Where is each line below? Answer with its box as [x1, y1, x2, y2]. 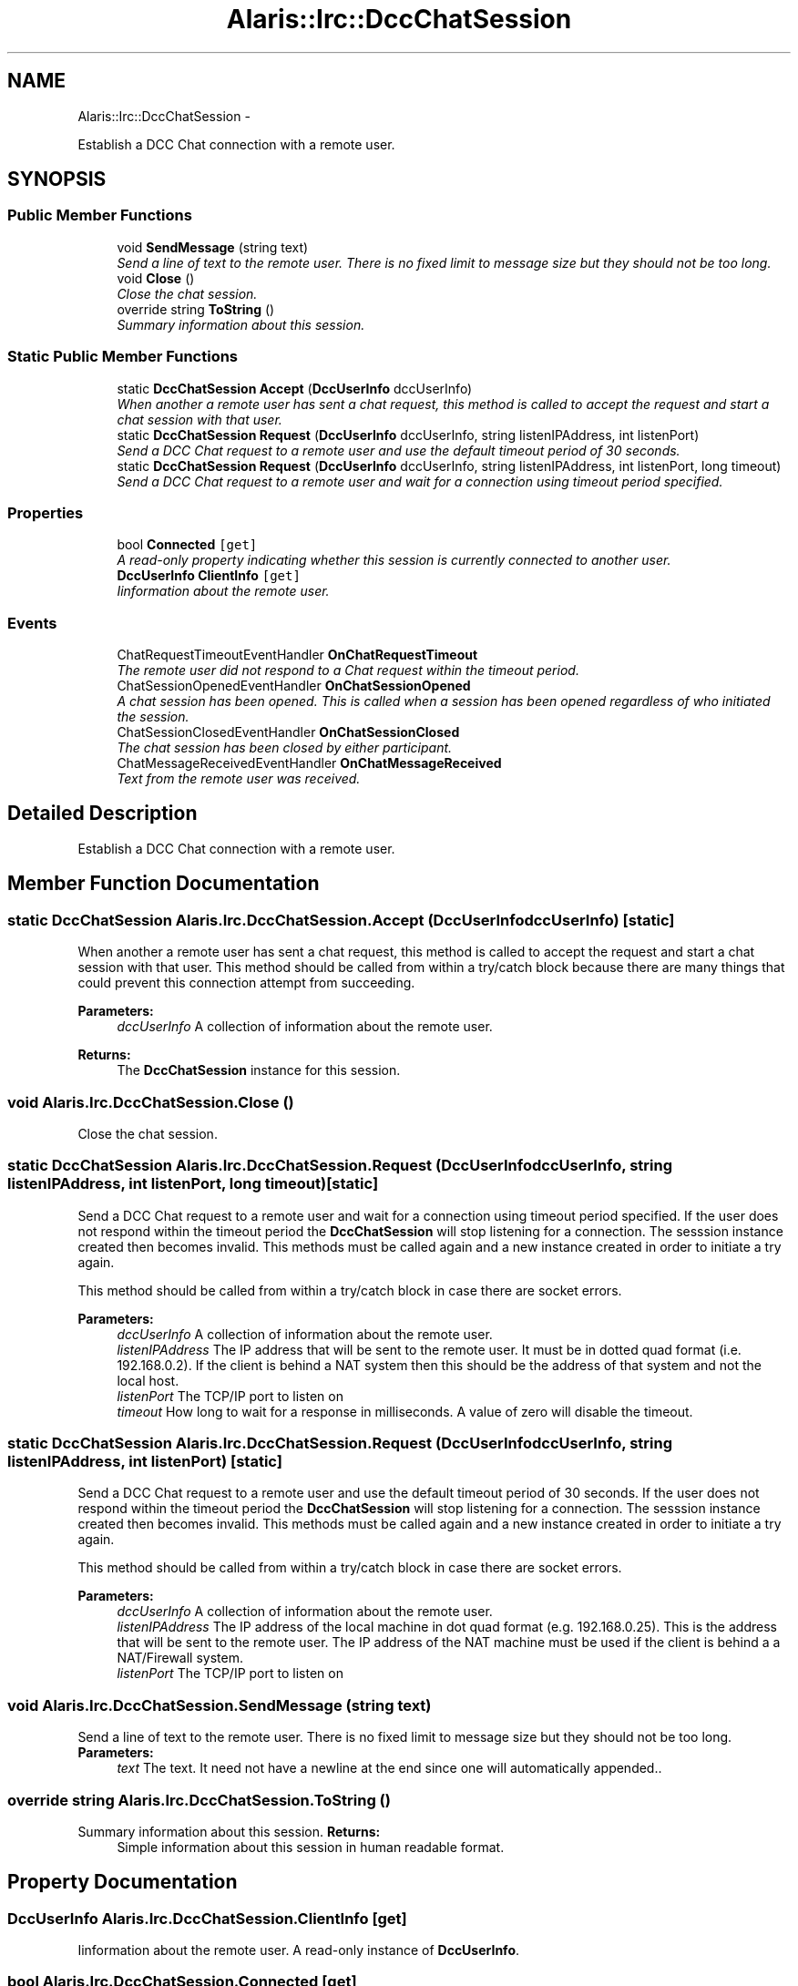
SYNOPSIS [7, 168, 107, 191]
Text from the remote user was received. [117, 771, 361, 787]
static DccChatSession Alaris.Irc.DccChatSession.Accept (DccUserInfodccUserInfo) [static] [7, 910, 675, 929]
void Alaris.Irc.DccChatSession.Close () [7, 1092, 294, 1111]
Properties [7, 503, 84, 522]
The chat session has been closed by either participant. [117, 740, 453, 756]
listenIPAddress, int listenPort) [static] [7, 1452, 282, 1470]
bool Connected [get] [117, 537, 258, 553]
